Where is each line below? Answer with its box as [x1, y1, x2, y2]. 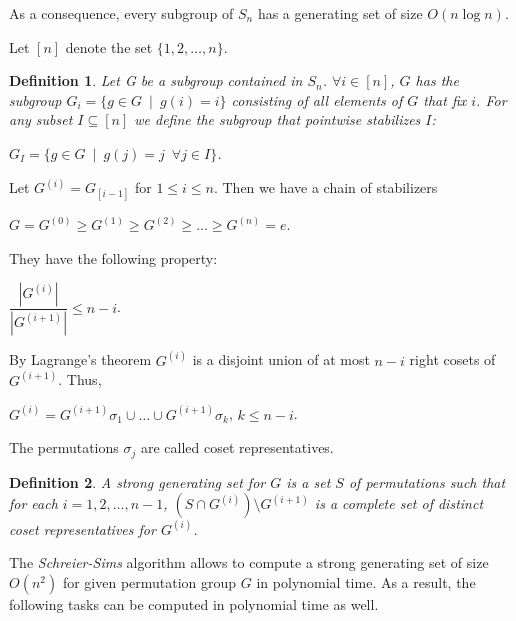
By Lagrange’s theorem [9, 349, 152, 370]
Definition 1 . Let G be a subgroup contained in [9, 70, 303, 91]
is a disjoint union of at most [192, 349, 370, 370]
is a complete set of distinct [314, 493, 484, 514]
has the [415, 70, 459, 91]
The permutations [9, 437, 119, 458]
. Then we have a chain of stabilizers [213, 177, 438, 197]
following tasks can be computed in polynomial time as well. [9, 594, 379, 615]
